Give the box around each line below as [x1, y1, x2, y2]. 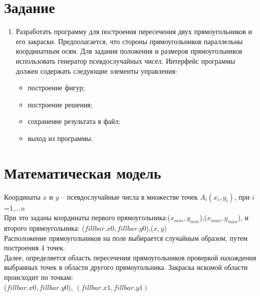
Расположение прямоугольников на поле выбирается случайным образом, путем [4, 232, 248, 243]
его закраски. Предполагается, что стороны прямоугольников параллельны [16, 36, 243, 46]
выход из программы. [28, 132, 93, 143]
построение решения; [28, 99, 93, 109]
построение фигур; [28, 82, 85, 93]
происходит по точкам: [4, 271, 73, 282]
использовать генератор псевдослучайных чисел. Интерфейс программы [16, 55, 235, 66]
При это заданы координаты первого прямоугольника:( [4, 212, 170, 223]
